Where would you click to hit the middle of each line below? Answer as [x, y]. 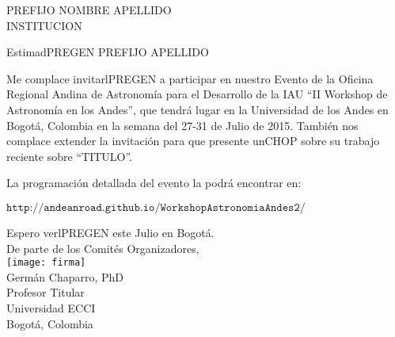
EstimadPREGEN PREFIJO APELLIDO [108, 52]
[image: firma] [46, 263]
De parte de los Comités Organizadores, [103, 248]
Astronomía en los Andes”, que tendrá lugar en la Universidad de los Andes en [197, 109]
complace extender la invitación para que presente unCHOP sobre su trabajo [193, 141]
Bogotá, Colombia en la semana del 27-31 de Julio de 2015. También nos [182, 125]
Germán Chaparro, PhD [65, 276]
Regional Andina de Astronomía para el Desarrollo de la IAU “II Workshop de [197, 94]
